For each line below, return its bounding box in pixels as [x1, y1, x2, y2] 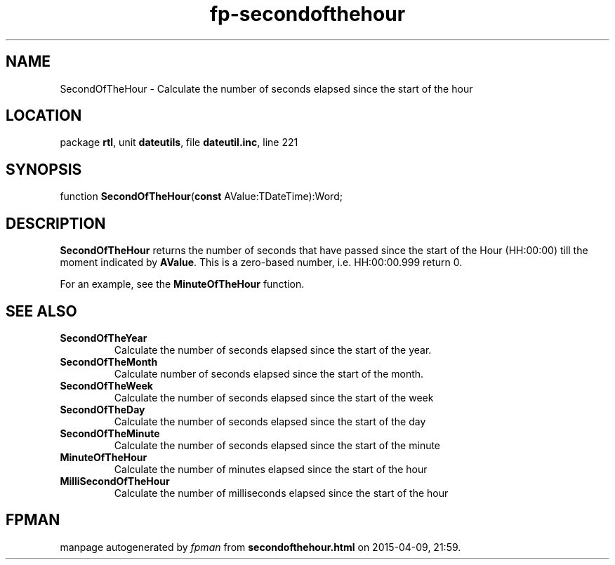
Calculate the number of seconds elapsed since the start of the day [114, 415, 426, 427]
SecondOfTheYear [60, 331, 147, 344]
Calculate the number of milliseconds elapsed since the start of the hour [114, 486, 449, 499]
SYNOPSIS [6, 160, 82, 178]
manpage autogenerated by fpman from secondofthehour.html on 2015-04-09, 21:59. [60, 540, 461, 553]
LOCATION [6, 107, 82, 125]
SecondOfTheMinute [60, 427, 160, 439]
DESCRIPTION [6, 214, 106, 232]
